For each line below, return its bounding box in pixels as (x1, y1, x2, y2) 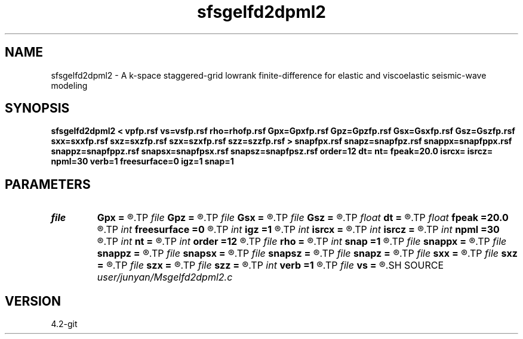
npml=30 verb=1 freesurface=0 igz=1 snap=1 (51, 156, 234, 167)
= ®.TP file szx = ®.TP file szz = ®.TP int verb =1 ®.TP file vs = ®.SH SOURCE (97, 259, 444, 272)
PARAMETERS (5, 176, 91, 192)
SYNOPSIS (5, 101, 70, 116)
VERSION (5, 293, 61, 309)
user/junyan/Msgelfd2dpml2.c (97, 271, 233, 284)
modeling (51, 80, 88, 91)
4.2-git (51, 319, 78, 329)
